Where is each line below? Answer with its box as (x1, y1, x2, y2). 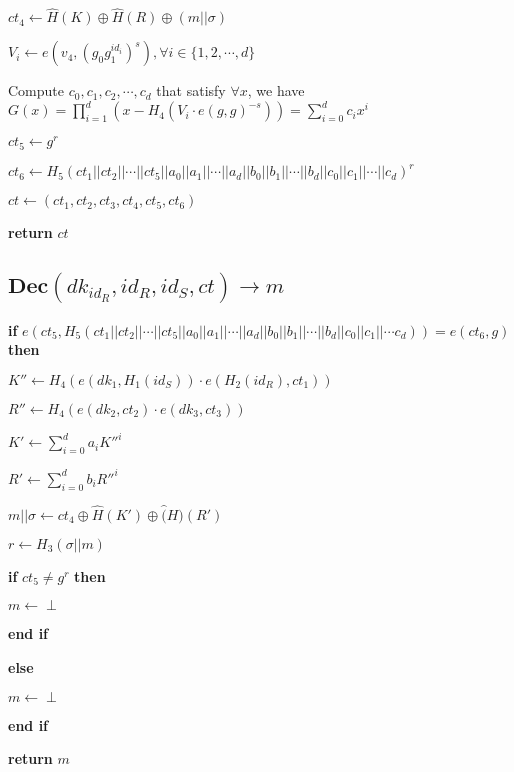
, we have (247, 80, 305, 101)
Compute (8, 80, 64, 101)
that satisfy (156, 80, 226, 101)
